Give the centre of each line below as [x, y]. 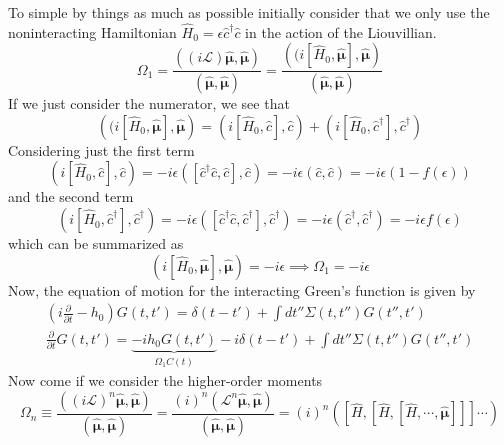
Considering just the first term [101, 149]
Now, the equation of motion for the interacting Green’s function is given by [242, 289]
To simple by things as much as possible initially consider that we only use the [249, 12]
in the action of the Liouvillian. [341, 31]
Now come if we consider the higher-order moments [165, 380]
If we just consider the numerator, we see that [149, 103]
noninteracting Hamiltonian [92, 31]
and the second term [71, 196]
